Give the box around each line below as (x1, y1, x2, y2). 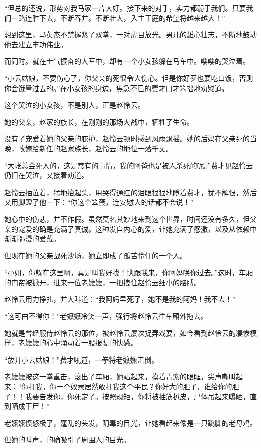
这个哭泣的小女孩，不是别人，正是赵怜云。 (4, 100, 145, 110)
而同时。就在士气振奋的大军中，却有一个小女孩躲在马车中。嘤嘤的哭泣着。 (4, 56, 250, 66)
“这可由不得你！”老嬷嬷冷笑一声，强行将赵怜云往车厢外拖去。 (4, 311, 208, 321)
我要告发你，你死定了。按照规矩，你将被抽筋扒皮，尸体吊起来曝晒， (25, 391, 250, 401)
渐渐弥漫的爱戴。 (4, 233, 60, 244)
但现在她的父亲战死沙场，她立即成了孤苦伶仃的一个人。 (4, 250, 187, 260)
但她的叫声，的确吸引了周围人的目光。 (4, 434, 130, 445)
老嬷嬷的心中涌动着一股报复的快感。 (18, 337, 138, 348)
